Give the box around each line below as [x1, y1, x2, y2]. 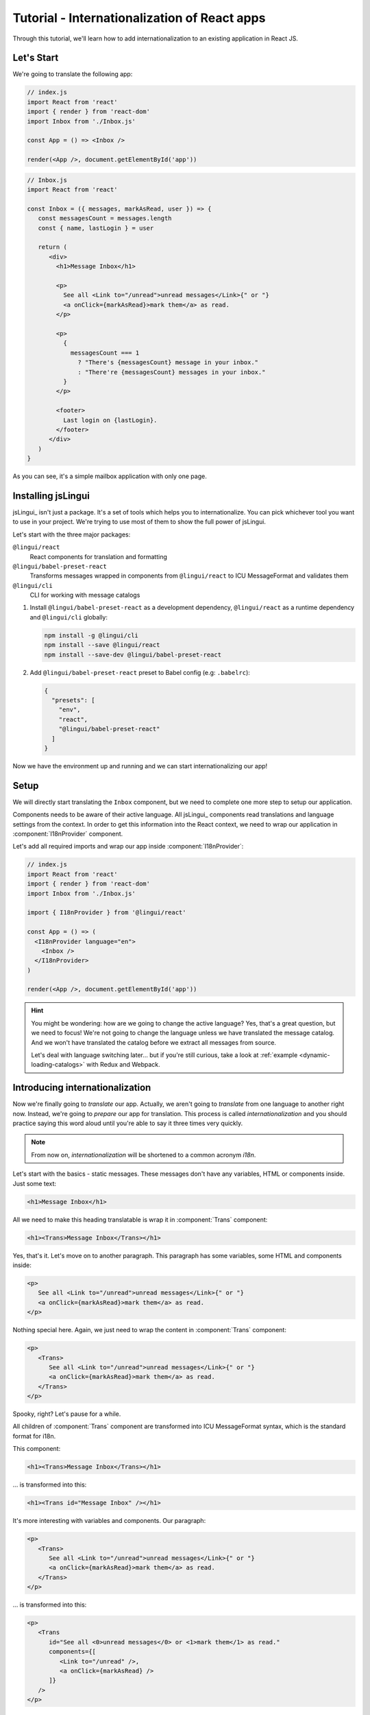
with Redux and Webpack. [86, 1061, 160, 1069]
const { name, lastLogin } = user [38, 224, 154, 232]
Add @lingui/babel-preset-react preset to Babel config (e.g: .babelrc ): [29, 668, 250, 676]
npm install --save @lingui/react [44, 641, 160, 649]
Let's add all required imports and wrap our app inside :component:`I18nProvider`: [12, 842, 244, 851]
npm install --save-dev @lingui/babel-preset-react [44, 650, 222, 659]
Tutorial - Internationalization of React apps [12, 10, 266, 25]
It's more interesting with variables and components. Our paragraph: [12, 1517, 206, 1525]
